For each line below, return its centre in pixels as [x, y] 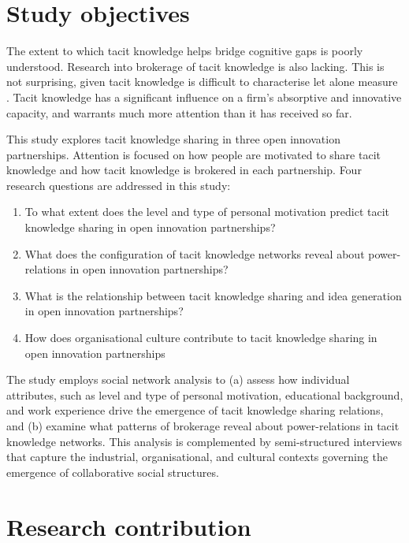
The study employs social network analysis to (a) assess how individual [178, 379]
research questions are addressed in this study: [119, 185]
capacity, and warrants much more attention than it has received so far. [179, 112]
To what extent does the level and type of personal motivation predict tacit [207, 212]
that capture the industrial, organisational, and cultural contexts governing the [197, 457]
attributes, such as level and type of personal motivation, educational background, [205, 394]
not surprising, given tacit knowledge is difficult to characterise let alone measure [202, 82]
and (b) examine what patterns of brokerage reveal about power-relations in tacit [203, 426]
